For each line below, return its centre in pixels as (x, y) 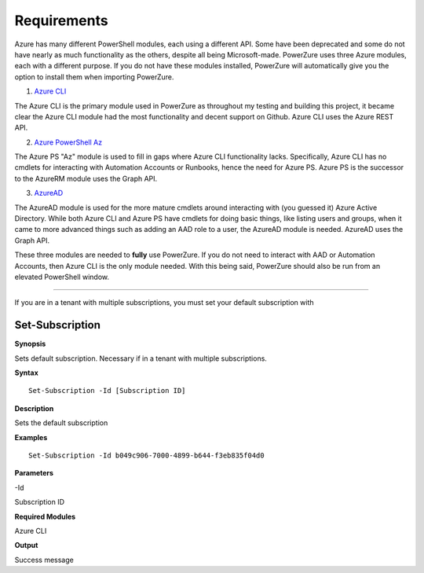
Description (34, 408)
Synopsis (30, 344)
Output (26, 545)
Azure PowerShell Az (68, 142)
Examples (31, 437)
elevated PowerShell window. (62, 277)
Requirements (62, 20)
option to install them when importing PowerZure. (94, 77)
